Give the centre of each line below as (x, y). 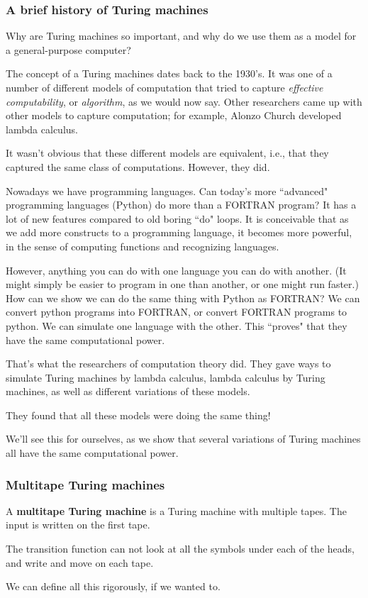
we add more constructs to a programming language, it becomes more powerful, (179, 232)
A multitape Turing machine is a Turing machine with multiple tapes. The (176, 510)
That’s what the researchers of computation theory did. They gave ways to (168, 364)
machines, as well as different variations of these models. (128, 391)
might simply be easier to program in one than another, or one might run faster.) (182, 284)
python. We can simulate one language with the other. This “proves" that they (177, 325)
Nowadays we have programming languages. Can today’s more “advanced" (167, 190)
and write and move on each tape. (80, 562)
